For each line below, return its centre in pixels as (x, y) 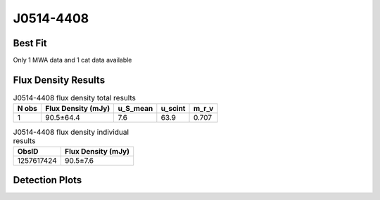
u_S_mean (135, 109)
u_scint (173, 109)
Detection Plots (47, 180)
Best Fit (30, 43)
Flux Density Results (59, 80)
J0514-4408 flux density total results (75, 98)
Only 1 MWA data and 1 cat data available (72, 60)
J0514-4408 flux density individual (71, 132)
